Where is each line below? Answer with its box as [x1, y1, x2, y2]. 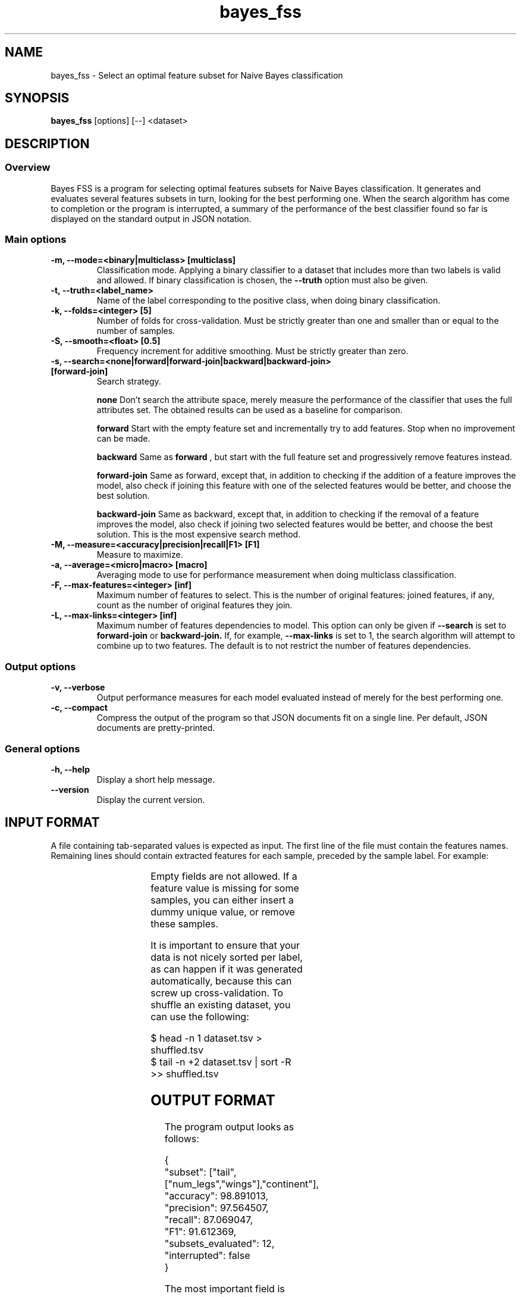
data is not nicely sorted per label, [150, 951, 303, 963]
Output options [5, 660, 76, 673]
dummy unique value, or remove [150, 905, 295, 918]
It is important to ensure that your [150, 939, 300, 951]
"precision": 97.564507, [164, 1201, 269, 1214]
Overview [5, 161, 51, 174]
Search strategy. [96, 376, 161, 387]
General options [5, 742, 80, 755]
